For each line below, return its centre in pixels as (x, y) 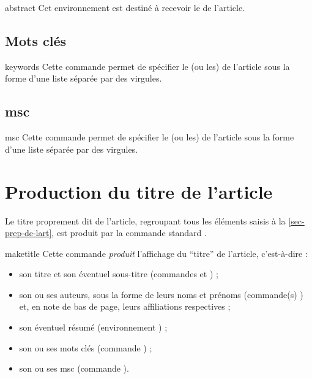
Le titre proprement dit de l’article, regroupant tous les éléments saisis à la (145, 220)
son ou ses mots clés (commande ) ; (86, 347)
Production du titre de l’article (139, 191)
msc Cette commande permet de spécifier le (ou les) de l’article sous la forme (150, 137)
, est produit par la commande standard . (129, 233)
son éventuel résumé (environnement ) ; (93, 327)
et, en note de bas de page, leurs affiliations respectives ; (125, 306)
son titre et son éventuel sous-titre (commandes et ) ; (119, 274)
